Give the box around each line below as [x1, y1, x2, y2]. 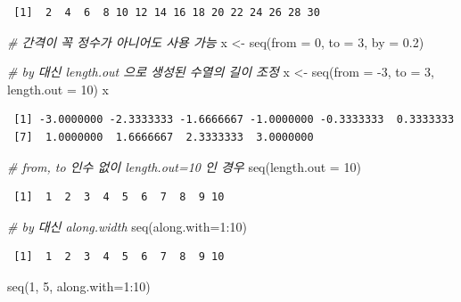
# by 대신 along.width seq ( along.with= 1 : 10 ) [7, 216, 247, 235]
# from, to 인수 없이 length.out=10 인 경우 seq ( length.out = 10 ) [7, 157, 361, 175]
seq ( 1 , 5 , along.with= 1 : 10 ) [7, 276, 151, 295]
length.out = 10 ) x [7, 79, 109, 98]
